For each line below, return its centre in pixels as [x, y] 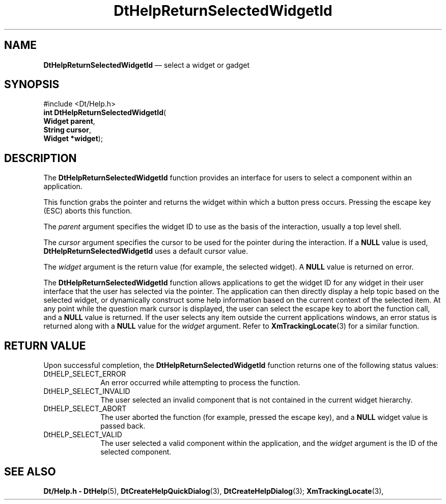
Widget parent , [69, 121]
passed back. [123, 426]
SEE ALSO [30, 471]
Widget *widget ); [73, 139]
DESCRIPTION [40, 158]
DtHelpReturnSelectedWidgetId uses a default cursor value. [146, 251]
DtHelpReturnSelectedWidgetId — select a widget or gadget [147, 65]
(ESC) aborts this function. [88, 211]
